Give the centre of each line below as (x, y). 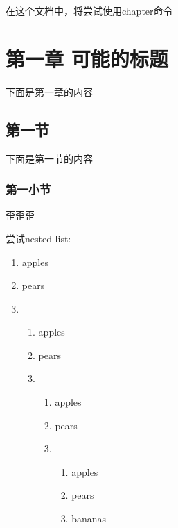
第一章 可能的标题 (87, 58)
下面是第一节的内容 (49, 158)
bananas (89, 519)
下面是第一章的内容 (49, 91)
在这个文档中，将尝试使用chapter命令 (89, 10)
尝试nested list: (38, 238)
